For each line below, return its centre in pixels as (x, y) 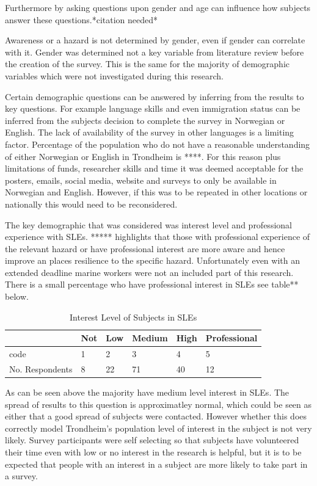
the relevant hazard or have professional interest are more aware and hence (145, 248)
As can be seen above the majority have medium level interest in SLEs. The (147, 392)
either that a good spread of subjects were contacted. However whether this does (156, 416)
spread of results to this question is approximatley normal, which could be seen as (158, 404)
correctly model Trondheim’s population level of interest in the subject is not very (158, 428)
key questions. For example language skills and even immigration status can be (153, 108)
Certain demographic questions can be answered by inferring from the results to (155, 96)
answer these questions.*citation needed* (81, 19)
